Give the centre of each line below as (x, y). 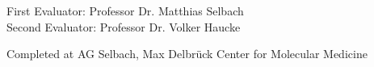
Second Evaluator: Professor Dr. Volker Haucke (124, 26)
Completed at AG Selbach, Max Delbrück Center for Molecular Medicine (187, 54)
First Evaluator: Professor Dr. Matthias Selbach (125, 10)
